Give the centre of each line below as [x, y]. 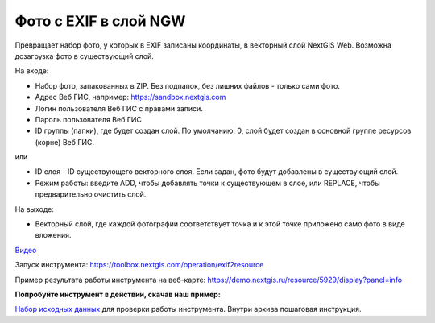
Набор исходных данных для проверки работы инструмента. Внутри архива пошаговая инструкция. [188, 309]
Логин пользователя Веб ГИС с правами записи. [119, 108]
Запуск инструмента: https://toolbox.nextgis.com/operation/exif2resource [139, 265]
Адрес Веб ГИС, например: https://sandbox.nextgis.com [130, 97]
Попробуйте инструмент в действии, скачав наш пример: [118, 294]
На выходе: [34, 209]
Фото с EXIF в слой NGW [100, 21]
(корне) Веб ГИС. [65, 142]
